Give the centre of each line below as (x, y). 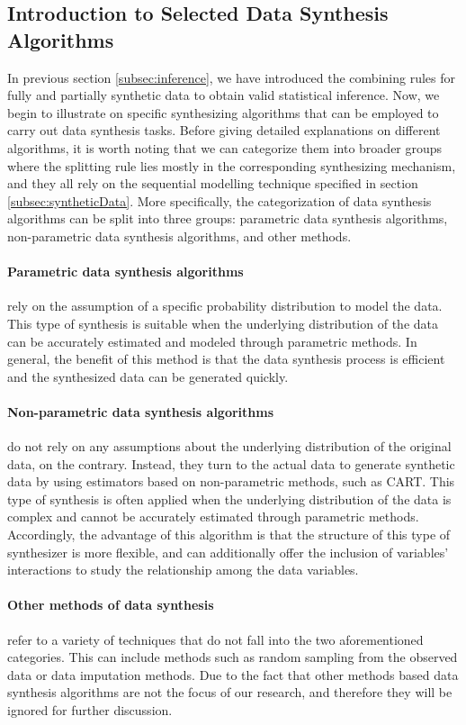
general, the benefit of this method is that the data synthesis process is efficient (226, 359)
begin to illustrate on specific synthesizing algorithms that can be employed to (223, 112)
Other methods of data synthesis (111, 605)
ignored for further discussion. (90, 710)
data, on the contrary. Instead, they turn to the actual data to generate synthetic (231, 463)
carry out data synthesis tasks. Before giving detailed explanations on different (224, 130)
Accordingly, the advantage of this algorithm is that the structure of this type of (229, 535)
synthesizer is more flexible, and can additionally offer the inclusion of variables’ (228, 552)
